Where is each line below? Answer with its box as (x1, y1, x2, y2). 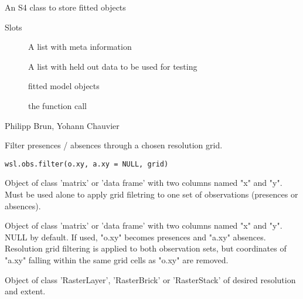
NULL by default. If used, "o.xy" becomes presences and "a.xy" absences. (5, 230, 266, 243)
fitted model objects (28, 80, 100, 92)
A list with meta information (28, 40, 132, 53)
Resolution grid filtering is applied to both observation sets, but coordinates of (5, 242, 287, 254)
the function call (28, 99, 87, 111)
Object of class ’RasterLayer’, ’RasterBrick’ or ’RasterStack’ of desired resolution (5, 273, 296, 286)
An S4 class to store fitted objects (5, 1, 126, 13)
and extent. (5, 285, 46, 297)
